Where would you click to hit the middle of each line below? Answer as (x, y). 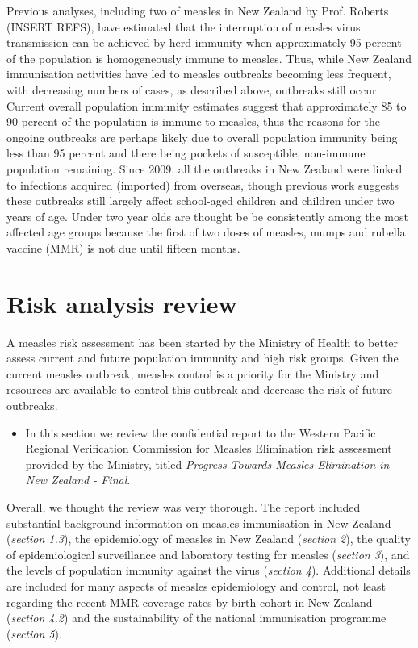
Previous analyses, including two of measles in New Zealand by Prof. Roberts (198, 10)
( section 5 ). (34, 633)
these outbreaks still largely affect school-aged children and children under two (201, 201)
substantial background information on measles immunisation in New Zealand (199, 523)
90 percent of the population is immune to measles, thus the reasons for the (193, 121)
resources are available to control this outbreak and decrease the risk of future (199, 389)
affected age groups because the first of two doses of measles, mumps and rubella (206, 232)
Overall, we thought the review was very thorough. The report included (184, 506)
